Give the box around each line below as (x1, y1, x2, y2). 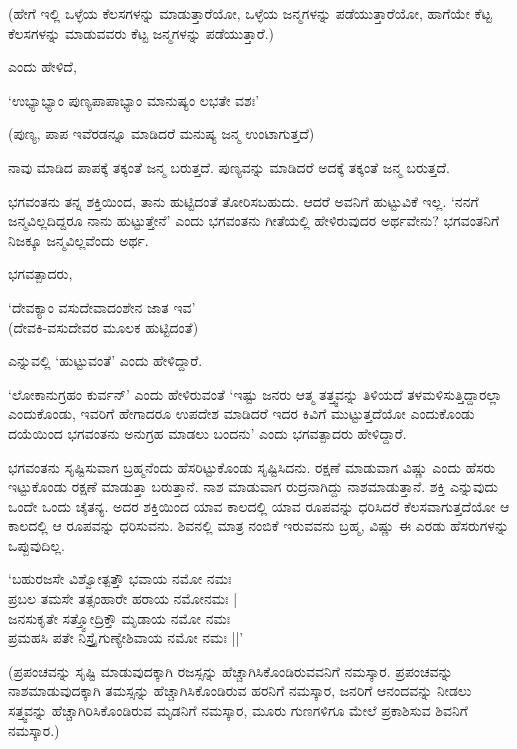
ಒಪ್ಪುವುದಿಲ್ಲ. (8, 534, 65, 555)
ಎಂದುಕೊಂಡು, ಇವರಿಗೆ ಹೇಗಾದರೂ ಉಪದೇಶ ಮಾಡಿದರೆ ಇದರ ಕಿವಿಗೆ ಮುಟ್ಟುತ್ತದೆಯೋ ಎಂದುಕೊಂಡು (8, 403, 475, 424)
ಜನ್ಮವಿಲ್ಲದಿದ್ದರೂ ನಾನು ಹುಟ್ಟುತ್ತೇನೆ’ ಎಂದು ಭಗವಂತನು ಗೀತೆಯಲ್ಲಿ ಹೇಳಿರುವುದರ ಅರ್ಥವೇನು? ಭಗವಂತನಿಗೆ (8, 210, 500, 231)
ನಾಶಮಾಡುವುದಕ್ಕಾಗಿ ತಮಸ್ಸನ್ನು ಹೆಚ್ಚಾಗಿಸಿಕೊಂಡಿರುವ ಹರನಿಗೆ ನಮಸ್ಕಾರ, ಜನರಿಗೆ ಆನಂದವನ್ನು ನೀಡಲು (8, 680, 472, 701)
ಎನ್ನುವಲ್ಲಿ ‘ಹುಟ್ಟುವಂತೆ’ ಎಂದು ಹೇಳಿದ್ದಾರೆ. (8, 350, 203, 371)
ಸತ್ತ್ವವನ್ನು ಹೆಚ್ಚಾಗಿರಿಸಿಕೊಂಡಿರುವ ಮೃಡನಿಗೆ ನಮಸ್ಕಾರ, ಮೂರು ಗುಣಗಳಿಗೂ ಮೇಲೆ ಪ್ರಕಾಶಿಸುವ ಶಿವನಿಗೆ (8, 700, 468, 721)
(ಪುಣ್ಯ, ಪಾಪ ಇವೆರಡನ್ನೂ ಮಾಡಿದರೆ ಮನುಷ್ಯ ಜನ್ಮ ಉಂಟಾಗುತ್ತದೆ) (8, 123, 315, 144)
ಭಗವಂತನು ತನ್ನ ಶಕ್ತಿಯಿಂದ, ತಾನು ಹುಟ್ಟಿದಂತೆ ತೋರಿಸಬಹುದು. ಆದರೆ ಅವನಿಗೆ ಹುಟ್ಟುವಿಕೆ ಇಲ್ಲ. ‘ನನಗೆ (8, 190, 479, 211)
